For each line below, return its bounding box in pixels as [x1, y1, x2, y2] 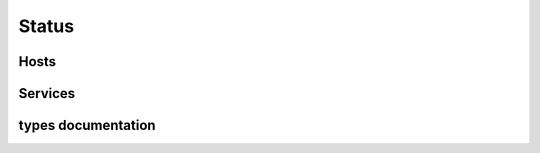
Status [18, 15, 75, 37]
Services [18, 85, 76, 102]
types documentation [18, 117, 156, 134]
